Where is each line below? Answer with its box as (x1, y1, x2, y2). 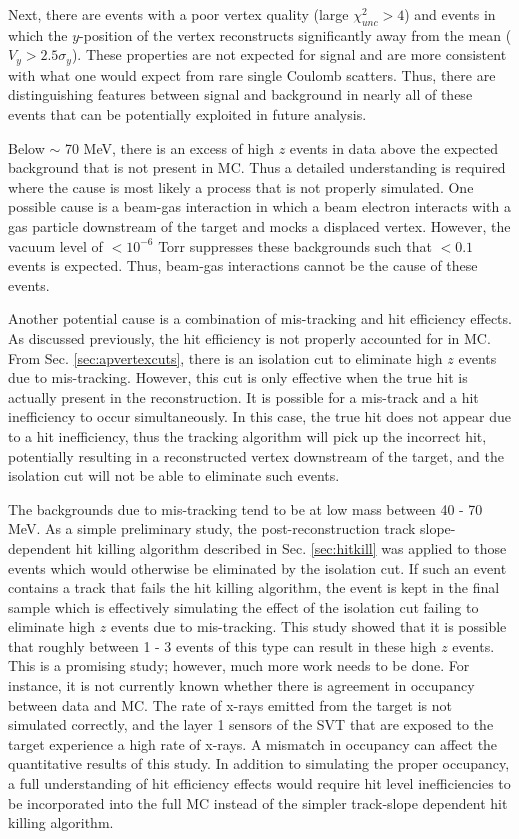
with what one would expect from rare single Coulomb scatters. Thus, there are (8, 64, 496, 85)
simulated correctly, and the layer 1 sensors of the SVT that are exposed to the (8, 714, 494, 735)
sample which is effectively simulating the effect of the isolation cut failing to (8, 596, 479, 617)
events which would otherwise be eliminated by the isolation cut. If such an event (8, 557, 507, 578)
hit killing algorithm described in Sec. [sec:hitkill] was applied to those (75, 537, 507, 558)
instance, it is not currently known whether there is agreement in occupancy (8, 675, 475, 696)
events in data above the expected (289, 137, 498, 158)
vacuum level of (8, 235, 103, 256)
